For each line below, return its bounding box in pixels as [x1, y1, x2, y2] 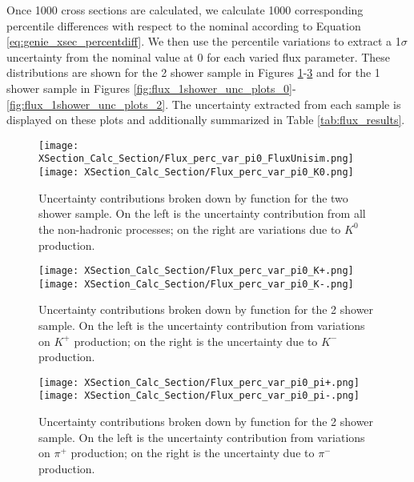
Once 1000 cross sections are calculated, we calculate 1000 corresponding [6, 2, 364, 18]
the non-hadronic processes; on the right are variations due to [38, 220, 341, 237]
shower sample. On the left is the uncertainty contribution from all [38, 205, 366, 222]
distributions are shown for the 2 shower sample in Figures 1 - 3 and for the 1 [6, 64, 380, 81]
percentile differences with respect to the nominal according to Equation [6, 17, 361, 34]
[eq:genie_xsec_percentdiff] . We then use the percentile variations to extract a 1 [6, 33, 401, 50]
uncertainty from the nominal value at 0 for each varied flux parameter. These [6, 48, 391, 65]
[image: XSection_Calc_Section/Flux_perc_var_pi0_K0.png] [38, 167, 354, 179]
